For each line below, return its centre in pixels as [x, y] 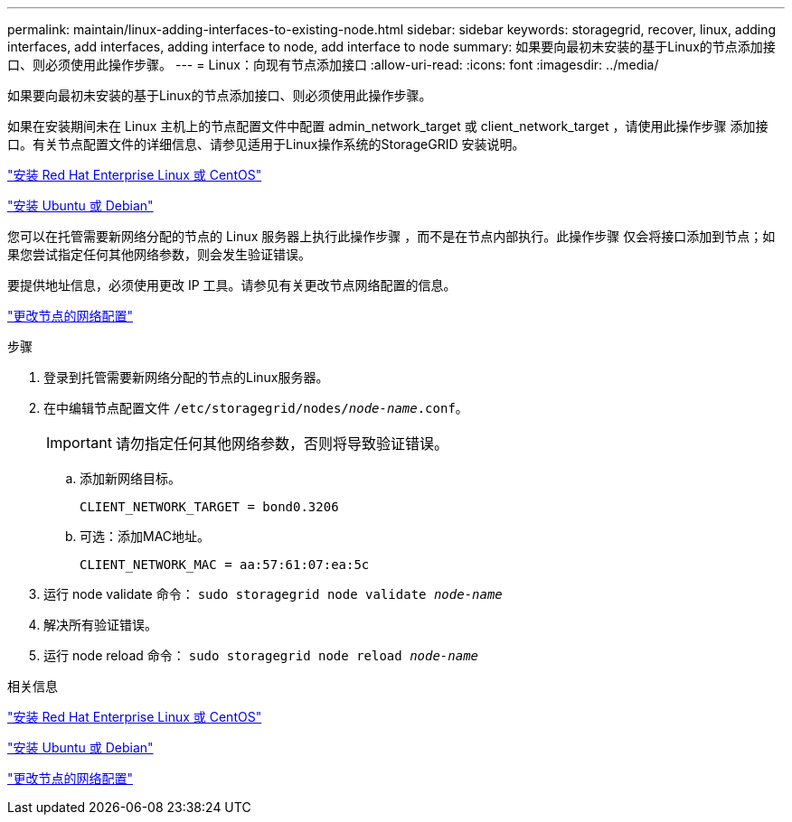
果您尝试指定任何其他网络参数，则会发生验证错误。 [159, 254]
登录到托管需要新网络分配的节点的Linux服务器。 [186, 377]
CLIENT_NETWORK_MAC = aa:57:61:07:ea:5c [225, 565]
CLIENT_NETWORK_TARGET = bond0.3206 [209, 507]
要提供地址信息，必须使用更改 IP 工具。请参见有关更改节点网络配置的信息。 [232, 285]
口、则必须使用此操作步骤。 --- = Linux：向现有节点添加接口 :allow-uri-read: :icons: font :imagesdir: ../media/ [333, 65]
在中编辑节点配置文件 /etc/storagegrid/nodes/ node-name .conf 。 [256, 408]
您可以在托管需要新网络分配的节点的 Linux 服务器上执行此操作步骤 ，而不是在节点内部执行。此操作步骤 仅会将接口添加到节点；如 [391, 236]
